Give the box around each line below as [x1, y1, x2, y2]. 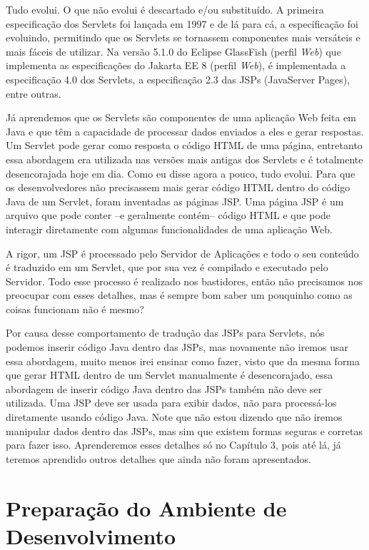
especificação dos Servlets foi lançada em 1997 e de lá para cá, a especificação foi [6, 16, 358, 31]
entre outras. [6, 86, 61, 101]
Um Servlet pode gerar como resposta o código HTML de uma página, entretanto [6, 138, 363, 153]
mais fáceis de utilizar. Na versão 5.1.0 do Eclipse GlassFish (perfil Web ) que [6, 44, 341, 58]
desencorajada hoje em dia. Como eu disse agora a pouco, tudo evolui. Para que [6, 165, 355, 180]
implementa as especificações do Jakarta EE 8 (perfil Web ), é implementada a [6, 58, 346, 73]
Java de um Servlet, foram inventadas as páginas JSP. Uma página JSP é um [6, 193, 344, 208]
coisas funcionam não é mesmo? [6, 301, 144, 316]
